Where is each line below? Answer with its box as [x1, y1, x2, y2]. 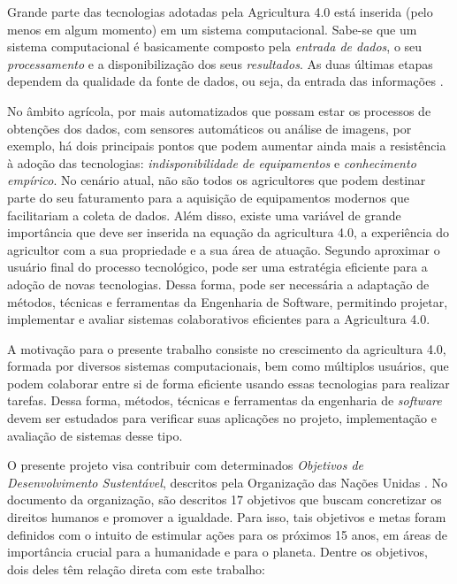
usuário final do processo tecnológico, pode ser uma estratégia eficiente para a [7, 257, 428, 276]
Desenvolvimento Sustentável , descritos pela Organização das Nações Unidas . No [7, 473, 447, 491]
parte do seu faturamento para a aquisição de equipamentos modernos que [7, 188, 410, 206]
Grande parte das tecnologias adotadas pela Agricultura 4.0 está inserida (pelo [7, 3, 433, 20]
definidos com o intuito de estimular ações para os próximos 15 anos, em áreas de [7, 525, 448, 543]
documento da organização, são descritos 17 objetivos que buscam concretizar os [7, 490, 442, 509]
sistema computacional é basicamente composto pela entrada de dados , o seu [7, 37, 423, 56]
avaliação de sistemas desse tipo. [7, 426, 183, 444]
